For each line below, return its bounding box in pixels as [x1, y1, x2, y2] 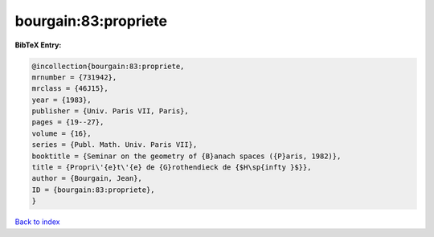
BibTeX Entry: [14, 40, 62, 50]
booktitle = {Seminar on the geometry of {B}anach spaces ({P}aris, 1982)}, [31, 151, 342, 161]
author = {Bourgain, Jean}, [31, 174, 142, 183]
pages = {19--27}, [31, 117, 104, 127]
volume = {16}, [31, 129, 92, 138]
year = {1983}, [31, 95, 92, 104]
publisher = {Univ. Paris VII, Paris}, [31, 107, 189, 116]
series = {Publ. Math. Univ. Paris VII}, [31, 141, 198, 149]
